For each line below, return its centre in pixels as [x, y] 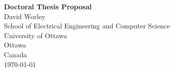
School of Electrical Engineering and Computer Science [87, 26]
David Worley [25, 16]
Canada [15, 54]
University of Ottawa [36, 35]
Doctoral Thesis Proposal [48, 6]
